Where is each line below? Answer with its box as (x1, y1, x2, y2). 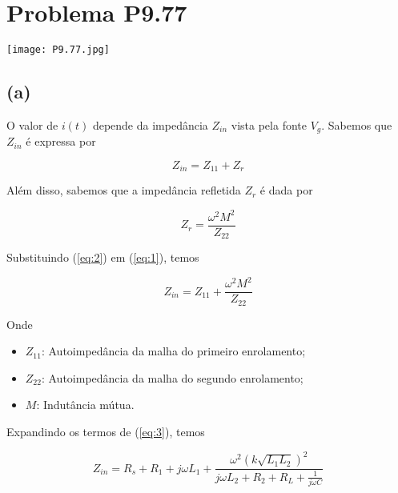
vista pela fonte (231, 116, 307, 133)
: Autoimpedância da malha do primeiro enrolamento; (41, 343, 306, 359)
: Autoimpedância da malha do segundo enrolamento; (41, 369, 304, 386)
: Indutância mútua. (36, 396, 135, 413)
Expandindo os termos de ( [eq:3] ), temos (6, 423, 205, 440)
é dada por (259, 182, 313, 198)
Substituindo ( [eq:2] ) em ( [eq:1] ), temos (6, 249, 199, 266)
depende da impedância (92, 116, 208, 133)
